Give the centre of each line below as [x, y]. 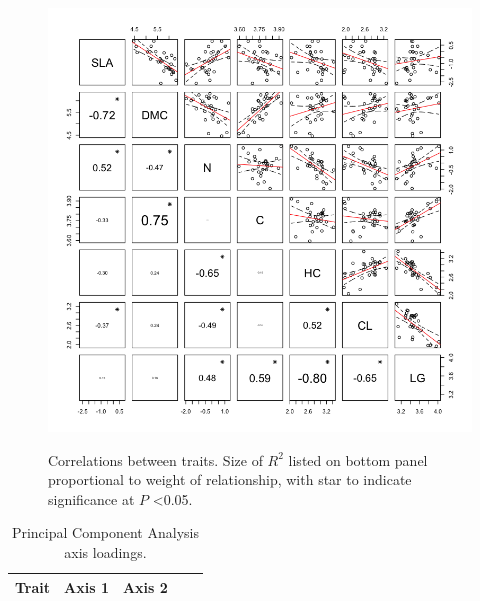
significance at [91, 498]
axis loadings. [105, 551]
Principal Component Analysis [105, 532]
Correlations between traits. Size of [155, 459]
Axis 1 [86, 586]
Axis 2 [145, 586]
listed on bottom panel [358, 459]
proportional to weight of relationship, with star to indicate [230, 479]
